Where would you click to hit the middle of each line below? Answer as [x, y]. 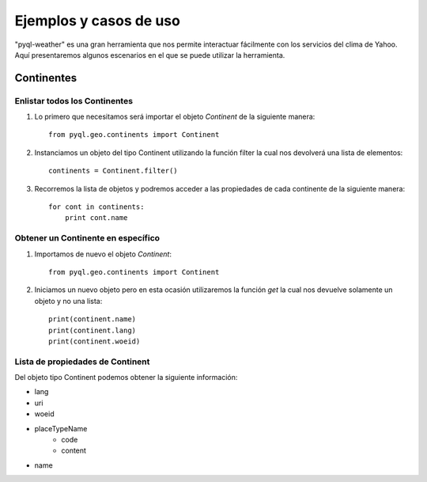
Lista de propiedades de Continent [82, 362]
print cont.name [96, 218]
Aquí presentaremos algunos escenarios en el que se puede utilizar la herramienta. [150, 55]
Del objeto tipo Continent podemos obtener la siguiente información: [126, 378]
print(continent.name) [93, 319]
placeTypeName [61, 428]
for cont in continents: [96, 207]
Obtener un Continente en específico [87, 238]
